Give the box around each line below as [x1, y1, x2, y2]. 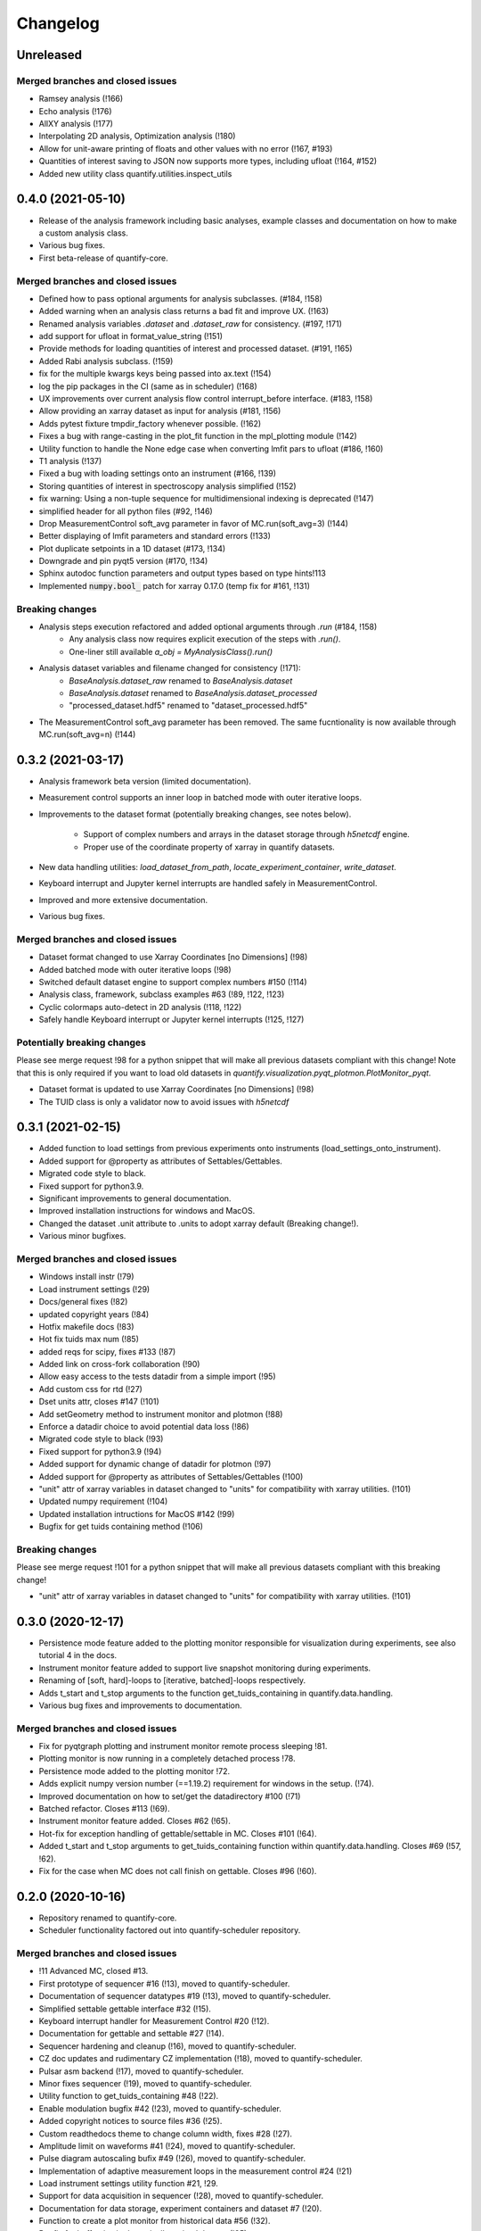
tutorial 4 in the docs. [38, 1650, 118, 1661]
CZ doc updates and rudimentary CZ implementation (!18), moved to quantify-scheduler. [38, 2053, 363, 2064]
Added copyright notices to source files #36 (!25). [38, 2116, 223, 2127]
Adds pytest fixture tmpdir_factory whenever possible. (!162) [38, 418, 262, 428]
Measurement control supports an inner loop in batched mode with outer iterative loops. [38, 792, 363, 803]
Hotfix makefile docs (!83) [38, 1321, 135, 1331]
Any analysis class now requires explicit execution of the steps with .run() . [69, 634, 341, 644]
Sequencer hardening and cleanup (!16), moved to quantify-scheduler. [38, 2040, 297, 2052]
